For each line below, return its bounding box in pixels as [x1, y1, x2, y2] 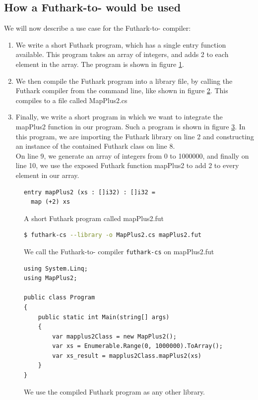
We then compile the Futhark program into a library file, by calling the [15, 75, 233, 86]
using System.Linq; [24, 265, 88, 272]
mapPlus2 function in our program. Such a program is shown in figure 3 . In [15, 121, 246, 131]
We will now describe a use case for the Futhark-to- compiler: [4, 23, 191, 33]
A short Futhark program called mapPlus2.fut [24, 213, 164, 223]
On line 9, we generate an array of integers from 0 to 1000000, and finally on [15, 150, 249, 161]
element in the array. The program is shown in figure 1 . [15, 58, 184, 69]
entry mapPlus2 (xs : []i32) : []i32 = [24, 188, 155, 196]
